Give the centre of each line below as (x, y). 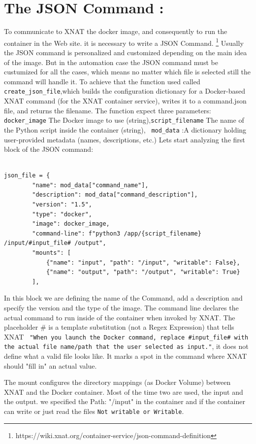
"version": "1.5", (62, 205)
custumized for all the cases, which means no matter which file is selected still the (128, 72)
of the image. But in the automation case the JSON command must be (111, 62)
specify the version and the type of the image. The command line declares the (121, 307)
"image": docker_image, (71, 224)
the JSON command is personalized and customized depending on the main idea (126, 52)
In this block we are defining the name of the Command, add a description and (123, 298)
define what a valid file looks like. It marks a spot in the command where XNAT (126, 356)
